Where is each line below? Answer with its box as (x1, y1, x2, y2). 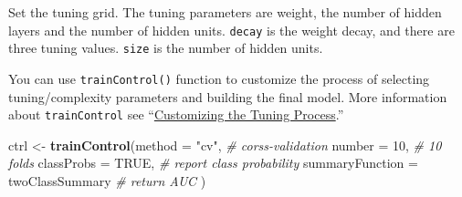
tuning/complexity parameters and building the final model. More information (8, 87, 447, 106)
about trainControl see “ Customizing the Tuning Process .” (8, 105, 344, 124)
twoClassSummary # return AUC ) (8, 171, 206, 190)
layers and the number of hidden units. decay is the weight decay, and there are (8, 20, 455, 39)
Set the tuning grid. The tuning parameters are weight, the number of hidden (8, 3, 442, 21)
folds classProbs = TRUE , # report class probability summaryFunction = (8, 153, 418, 172)
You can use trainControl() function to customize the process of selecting (8, 68, 430, 88)
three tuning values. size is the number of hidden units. (8, 38, 323, 57)
